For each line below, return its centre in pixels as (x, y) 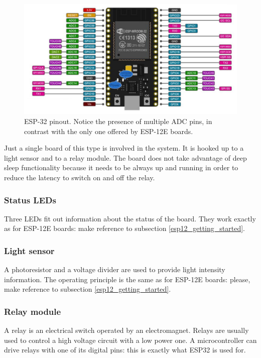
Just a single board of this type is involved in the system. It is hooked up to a (124, 148)
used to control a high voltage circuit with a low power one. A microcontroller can (130, 340)
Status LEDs (30, 200)
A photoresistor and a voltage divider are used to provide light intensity (115, 269)
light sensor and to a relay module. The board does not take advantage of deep (125, 157)
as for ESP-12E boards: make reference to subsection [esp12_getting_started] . (124, 228)
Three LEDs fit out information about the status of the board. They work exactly (130, 218)
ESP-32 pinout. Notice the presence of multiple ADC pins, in (118, 121)
